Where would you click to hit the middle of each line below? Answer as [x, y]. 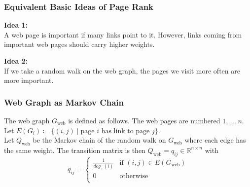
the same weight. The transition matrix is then [75, 150]
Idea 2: [16, 61]
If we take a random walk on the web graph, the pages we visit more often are [122, 70]
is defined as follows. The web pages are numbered [144, 120]
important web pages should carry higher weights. [79, 44]
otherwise [134, 176]
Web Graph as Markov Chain [64, 102]
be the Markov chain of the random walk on [99, 140]
